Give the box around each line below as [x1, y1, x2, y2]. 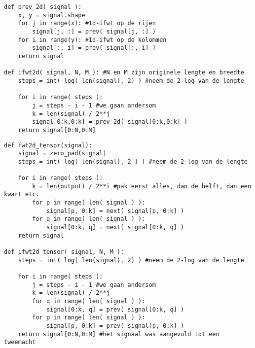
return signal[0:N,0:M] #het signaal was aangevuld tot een [18, 330, 219, 338]
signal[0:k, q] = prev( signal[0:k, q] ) [46, 306, 184, 313]
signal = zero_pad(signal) [18, 150, 107, 157]
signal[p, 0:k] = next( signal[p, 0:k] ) [46, 207, 184, 214]
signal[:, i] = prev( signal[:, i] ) [32, 44, 156, 52]
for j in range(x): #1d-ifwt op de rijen [18, 20, 156, 27]
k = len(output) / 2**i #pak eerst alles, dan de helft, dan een [32, 182, 252, 190]
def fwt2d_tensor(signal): [4, 141, 92, 149]
